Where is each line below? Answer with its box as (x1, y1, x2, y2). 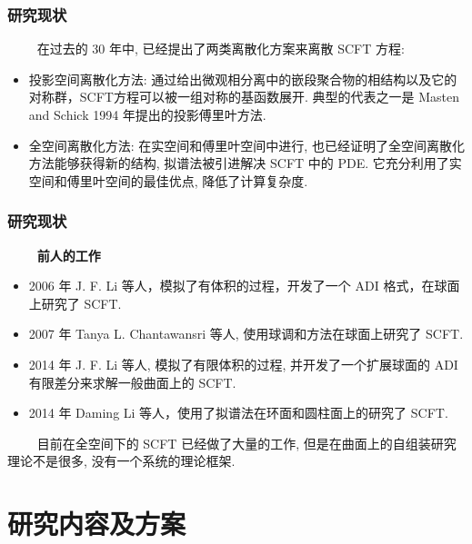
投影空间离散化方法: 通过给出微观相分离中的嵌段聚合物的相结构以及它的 (28, 69, 457, 88)
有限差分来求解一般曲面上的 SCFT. (28, 372, 236, 391)
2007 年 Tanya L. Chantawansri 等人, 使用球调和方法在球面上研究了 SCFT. (28, 324, 464, 343)
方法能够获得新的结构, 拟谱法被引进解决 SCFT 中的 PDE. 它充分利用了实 (28, 153, 462, 173)
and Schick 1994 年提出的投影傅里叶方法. (28, 105, 266, 124)
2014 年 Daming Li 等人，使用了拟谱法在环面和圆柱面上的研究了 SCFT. (28, 403, 448, 422)
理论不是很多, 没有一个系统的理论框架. (7, 451, 236, 470)
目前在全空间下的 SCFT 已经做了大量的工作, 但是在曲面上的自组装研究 (36, 433, 457, 452)
